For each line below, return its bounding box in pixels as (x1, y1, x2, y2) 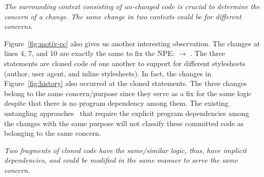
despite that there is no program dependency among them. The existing (4, 98, 229, 108)
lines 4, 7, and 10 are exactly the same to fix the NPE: (4, 48, 175, 58)
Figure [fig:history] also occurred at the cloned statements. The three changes (4, 78, 247, 88)
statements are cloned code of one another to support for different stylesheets (4, 57, 246, 68)
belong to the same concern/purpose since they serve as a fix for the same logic (4, 87, 252, 98)
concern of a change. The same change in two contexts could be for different (4, 11, 242, 21)
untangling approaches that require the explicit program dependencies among (4, 107, 249, 118)
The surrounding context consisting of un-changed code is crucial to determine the (4, 1, 260, 11)
